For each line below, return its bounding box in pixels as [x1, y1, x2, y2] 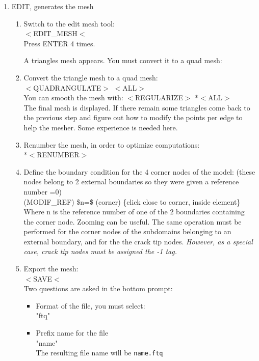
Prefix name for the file [36, 327, 109, 338]
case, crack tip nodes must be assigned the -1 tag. [23, 246, 177, 257]
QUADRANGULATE [33, 82, 101, 93]
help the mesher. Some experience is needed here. [23, 122, 178, 132]
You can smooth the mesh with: [23, 92, 123, 103]
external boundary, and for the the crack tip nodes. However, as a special [23, 236, 253, 246]
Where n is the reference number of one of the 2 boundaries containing [23, 206, 245, 217]
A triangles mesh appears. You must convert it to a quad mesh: [23, 55, 222, 66]
